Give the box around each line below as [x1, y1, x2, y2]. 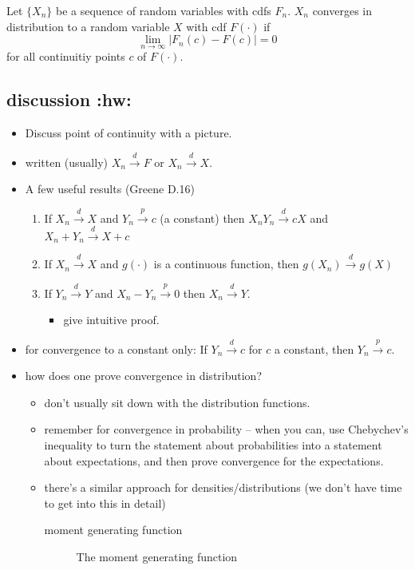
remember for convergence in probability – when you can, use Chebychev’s [44, 421, 409, 437]
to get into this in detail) [44, 494, 166, 511]
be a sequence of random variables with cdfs [56, 2, 271, 18]
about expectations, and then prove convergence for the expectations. [44, 452, 384, 469]
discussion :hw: [6, 87, 132, 112]
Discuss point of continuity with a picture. [25, 125, 232, 141]
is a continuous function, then [153, 255, 299, 272]
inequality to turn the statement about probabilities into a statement [44, 436, 382, 453]
